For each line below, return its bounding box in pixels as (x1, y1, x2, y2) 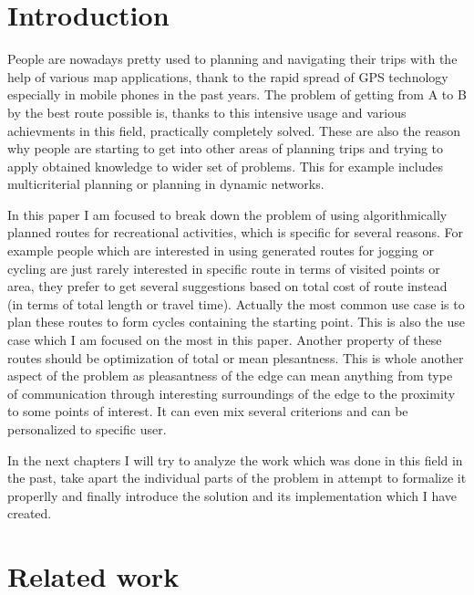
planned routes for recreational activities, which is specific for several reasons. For (7, 223, 463, 242)
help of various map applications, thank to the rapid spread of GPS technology (7, 67, 448, 86)
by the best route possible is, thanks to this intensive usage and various (7, 102, 407, 121)
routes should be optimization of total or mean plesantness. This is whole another (7, 348, 464, 367)
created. (7, 504, 52, 523)
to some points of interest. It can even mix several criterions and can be (7, 402, 408, 421)
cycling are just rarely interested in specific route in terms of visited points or (7, 258, 440, 277)
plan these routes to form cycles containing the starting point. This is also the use (7, 312, 465, 331)
